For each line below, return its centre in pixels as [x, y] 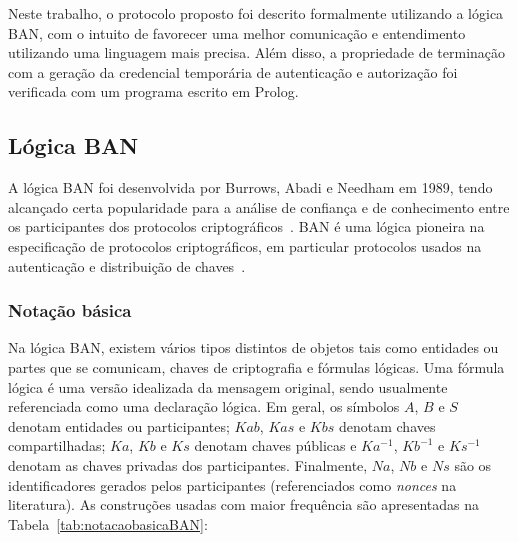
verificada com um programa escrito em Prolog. [153, 91]
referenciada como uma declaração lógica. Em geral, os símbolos [204, 406]
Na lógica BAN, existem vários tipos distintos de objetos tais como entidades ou [253, 347]
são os [473, 464]
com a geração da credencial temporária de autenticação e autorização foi [233, 71]
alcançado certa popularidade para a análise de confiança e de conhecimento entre [259, 206]
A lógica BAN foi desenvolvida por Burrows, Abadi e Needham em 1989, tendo [250, 187]
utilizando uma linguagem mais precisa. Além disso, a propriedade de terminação [257, 52]
